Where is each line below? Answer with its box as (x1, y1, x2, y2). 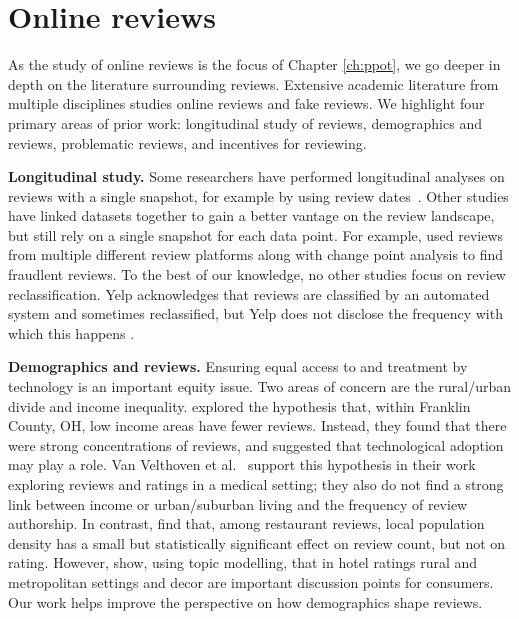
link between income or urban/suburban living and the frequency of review (8, 493, 468, 514)
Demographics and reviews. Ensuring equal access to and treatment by (8, 356, 468, 377)
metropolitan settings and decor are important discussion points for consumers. (8, 571, 494, 592)
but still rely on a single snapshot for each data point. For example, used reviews (8, 224, 504, 245)
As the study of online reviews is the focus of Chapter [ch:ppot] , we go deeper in (8, 54, 501, 75)
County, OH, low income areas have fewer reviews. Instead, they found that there (8, 415, 507, 436)
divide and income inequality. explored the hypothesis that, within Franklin (8, 395, 471, 416)
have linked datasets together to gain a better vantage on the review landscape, (8, 205, 495, 226)
